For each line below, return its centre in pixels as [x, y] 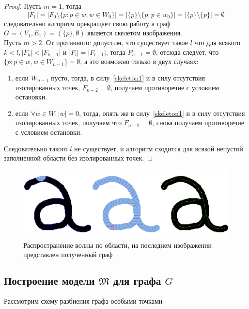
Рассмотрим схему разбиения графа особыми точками [83, 301]
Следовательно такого [36, 148]
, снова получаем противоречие [198, 122]
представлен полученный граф [68, 254]
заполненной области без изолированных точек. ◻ [78, 158]
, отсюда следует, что [187, 52]
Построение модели [49, 281]
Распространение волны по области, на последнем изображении [117, 245]
